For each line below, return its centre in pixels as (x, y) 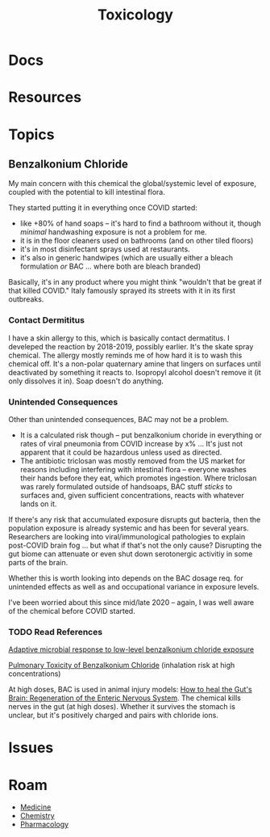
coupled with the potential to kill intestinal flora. (87, 192)
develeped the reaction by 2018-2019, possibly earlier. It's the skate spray (131, 346)
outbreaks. (26, 299)
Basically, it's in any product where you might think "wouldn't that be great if (135, 282)
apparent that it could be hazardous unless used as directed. (121, 452)
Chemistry (37, 816)
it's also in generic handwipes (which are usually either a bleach (127, 258)
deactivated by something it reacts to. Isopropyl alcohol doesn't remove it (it (135, 372)
